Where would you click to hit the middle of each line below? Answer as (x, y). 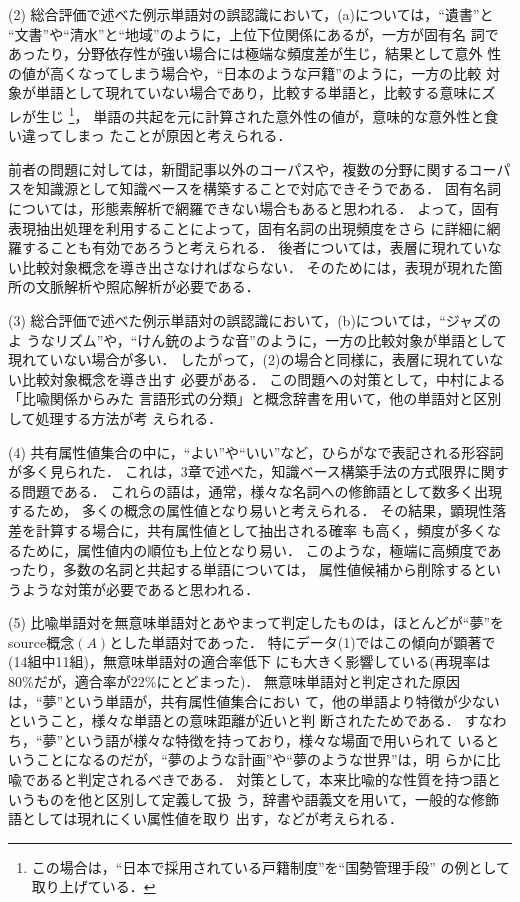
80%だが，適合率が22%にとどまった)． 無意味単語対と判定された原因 (234, 681)
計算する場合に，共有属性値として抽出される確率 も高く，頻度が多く (261, 529)
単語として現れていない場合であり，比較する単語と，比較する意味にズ (265, 92)
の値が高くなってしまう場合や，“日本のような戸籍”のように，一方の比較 (245, 72)
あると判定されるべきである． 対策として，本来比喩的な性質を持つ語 (261, 779)
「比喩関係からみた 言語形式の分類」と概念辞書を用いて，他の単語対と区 (248, 398)
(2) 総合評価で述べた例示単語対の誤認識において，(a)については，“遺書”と (251, 14)
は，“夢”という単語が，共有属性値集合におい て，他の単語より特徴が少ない (254, 700)
